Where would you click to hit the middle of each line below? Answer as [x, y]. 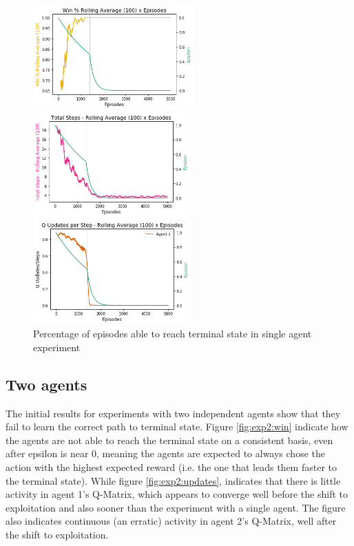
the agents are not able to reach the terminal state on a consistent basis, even [169, 440]
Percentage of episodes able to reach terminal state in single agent [173, 334]
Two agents [46, 384]
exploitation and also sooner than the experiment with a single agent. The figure [176, 507]
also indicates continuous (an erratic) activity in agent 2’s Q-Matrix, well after [171, 521]
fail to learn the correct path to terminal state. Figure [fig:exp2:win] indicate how [177, 427]
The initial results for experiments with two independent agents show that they [173, 413]
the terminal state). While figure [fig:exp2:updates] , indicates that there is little [173, 480]
